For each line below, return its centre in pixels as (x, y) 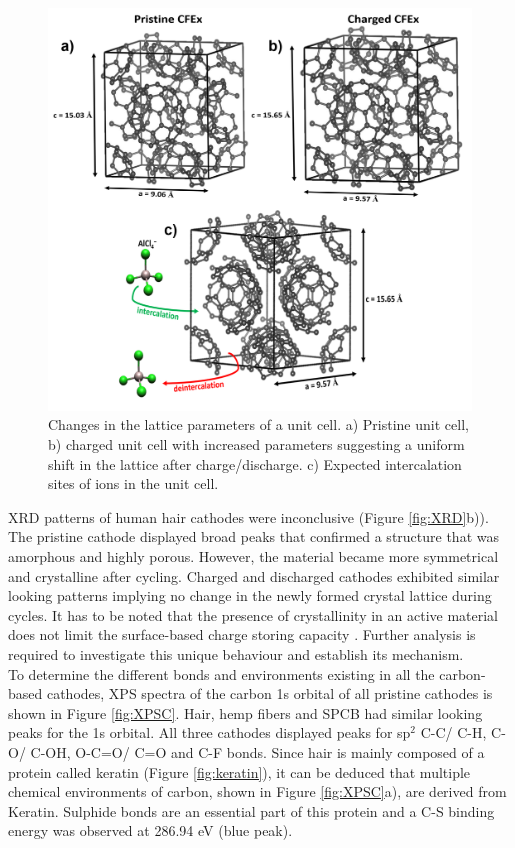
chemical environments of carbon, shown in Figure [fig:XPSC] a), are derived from (257, 791)
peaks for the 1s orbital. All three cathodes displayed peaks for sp (209, 732)
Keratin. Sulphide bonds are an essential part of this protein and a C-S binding (251, 810)
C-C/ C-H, (453, 732)
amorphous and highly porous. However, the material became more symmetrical (253, 556)
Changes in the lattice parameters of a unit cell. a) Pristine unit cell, (258, 424)
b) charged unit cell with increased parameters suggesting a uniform (256, 444)
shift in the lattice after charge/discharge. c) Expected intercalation (255, 463)
